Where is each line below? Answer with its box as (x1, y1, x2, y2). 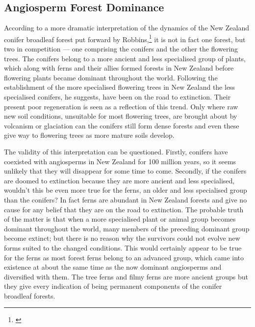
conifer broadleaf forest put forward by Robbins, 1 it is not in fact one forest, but (4, 32, 246, 44)
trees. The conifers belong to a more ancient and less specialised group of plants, (4, 53, 246, 63)
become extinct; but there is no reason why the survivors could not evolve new (4, 233, 240, 243)
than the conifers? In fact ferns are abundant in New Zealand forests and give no (4, 194, 247, 204)
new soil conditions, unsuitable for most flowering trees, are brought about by (4, 111, 237, 121)
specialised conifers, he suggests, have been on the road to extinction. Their (4, 92, 231, 102)
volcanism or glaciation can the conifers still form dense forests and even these (4, 120, 239, 130)
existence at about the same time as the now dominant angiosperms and (4, 262, 222, 272)
